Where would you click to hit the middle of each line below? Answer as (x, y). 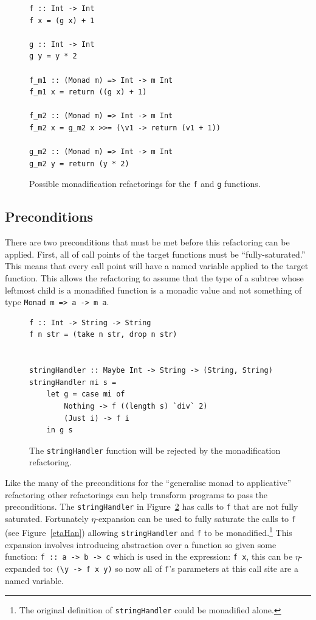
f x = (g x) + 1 (62, 20)
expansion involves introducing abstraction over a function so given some (141, 544)
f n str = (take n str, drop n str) (103, 335)
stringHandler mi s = (73, 382)
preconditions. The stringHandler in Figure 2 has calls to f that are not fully (152, 506)
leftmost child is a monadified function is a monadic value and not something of (153, 290)
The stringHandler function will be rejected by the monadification (155, 450)
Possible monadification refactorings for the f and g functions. (145, 184)
